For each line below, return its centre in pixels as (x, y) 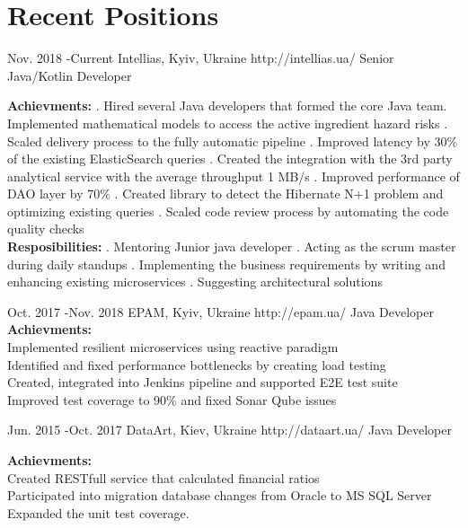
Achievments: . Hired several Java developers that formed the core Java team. (227, 106)
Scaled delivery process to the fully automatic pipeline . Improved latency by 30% (233, 141)
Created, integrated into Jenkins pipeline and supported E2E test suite (203, 382)
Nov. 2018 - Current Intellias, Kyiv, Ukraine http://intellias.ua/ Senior (201, 58)
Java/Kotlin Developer (70, 75)
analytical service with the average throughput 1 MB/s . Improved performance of (234, 176)
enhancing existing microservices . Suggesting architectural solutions (195, 282)
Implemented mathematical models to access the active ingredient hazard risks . (228, 123)
